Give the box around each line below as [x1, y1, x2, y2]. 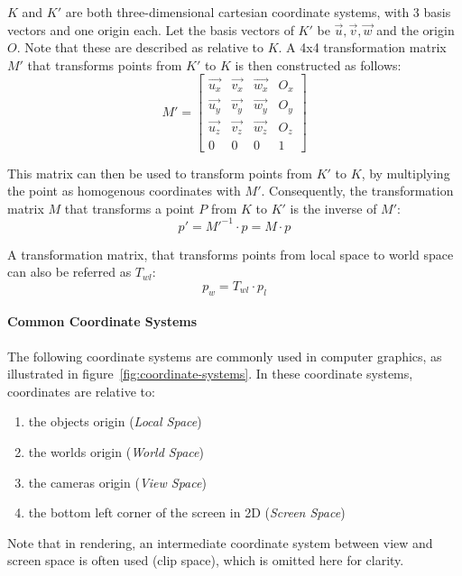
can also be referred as [7, 262, 132, 281]
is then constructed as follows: [235, 55, 402, 74]
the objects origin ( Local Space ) [28, 412, 202, 431]
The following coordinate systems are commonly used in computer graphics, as [7, 346, 442, 365]
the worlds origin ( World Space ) [28, 442, 204, 461]
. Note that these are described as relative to [16, 38, 263, 57]
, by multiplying [361, 163, 450, 182]
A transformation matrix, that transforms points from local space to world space [7, 244, 454, 263]
